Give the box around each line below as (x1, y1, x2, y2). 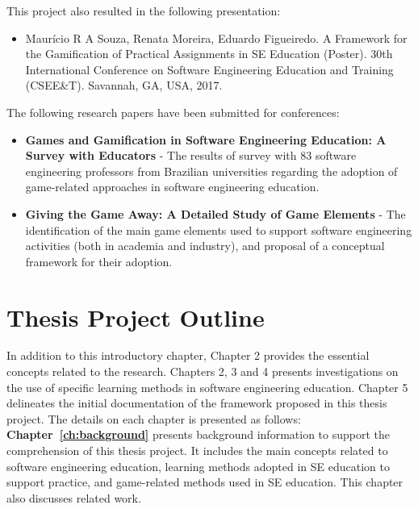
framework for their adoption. (25, 252, 173, 269)
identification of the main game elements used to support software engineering (25, 221, 412, 238)
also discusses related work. (6, 489, 141, 506)
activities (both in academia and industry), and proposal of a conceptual (25, 237, 385, 254)
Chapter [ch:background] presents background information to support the (6, 426, 390, 443)
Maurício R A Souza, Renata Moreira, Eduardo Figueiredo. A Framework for (25, 29, 408, 46)
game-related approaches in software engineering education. (25, 178, 320, 195)
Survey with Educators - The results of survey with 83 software (25, 147, 357, 164)
